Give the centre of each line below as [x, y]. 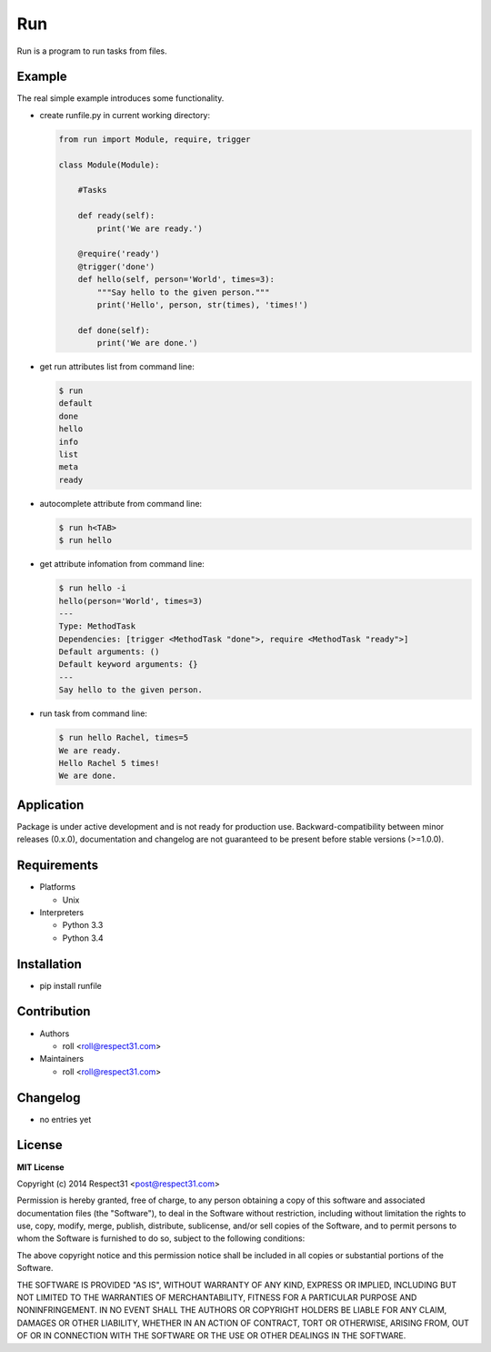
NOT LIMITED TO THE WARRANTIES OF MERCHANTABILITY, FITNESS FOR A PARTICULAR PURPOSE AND [217, 1297]
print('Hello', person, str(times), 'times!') [202, 304]
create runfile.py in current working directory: [125, 115]
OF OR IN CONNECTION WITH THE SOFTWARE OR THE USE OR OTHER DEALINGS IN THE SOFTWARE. [211, 1336]
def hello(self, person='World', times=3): [176, 279]
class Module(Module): [109, 165]
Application [50, 805]
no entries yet [65, 1119]
